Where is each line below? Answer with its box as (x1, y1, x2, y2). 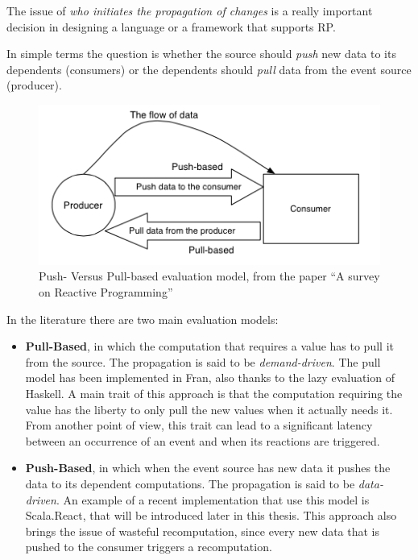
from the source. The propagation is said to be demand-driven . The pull (25, 353, 381, 370)
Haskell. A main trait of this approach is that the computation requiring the (25, 384, 403, 401)
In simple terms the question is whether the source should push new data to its (6, 45, 396, 62)
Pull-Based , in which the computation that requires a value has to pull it (25, 338, 394, 355)
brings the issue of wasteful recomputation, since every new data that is (25, 522, 380, 539)
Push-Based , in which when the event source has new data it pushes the (25, 459, 391, 476)
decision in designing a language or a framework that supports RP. (6, 18, 336, 35)
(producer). (6, 77, 62, 93)
